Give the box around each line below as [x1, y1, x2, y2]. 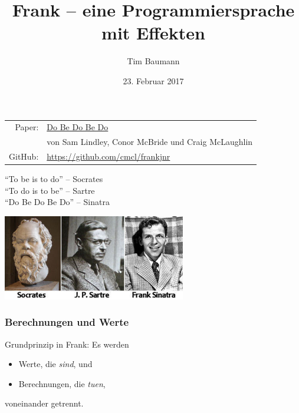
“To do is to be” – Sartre [5, 184, 95, 196]
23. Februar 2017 [123, 74, 184, 87]
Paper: [15, 121, 39, 133]
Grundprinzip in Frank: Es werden [5, 338, 129, 350]
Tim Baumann [127, 55, 180, 67]
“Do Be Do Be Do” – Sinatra [5, 196, 110, 208]
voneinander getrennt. [5, 397, 84, 409]
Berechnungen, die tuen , [18, 377, 106, 389]
